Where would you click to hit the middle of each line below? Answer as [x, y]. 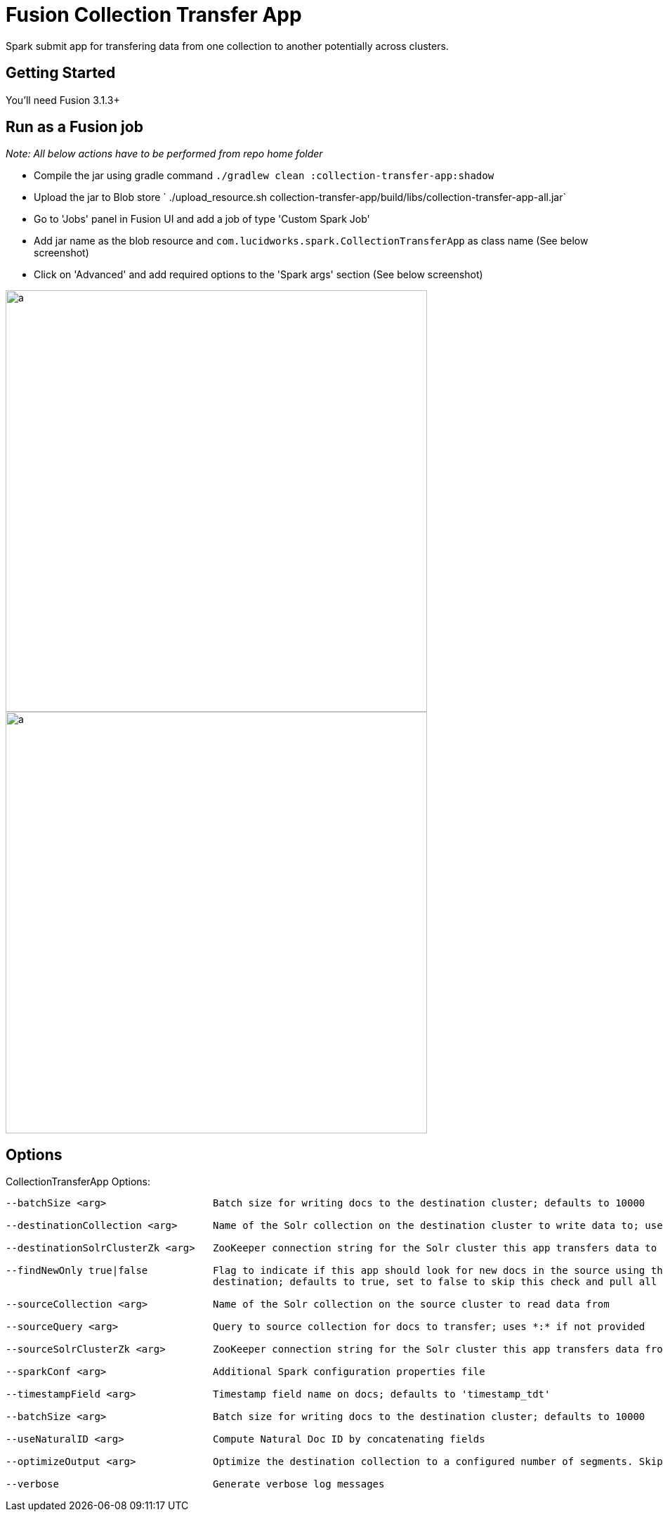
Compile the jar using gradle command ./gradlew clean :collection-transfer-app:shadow [264, 176]
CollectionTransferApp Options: [78, 1182]
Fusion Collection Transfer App [154, 15]
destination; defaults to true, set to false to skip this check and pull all [435, 1282]
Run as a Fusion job [74, 127]
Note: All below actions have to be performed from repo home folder [164, 154]
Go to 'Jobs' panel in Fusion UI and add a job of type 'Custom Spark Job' [202, 219]
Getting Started [61, 73]
